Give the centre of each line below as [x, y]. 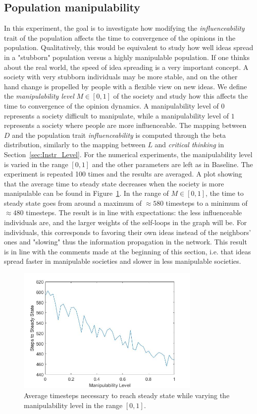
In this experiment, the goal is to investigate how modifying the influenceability [124, 28]
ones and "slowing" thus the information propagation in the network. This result [126, 242]
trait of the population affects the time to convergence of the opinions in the [120, 37]
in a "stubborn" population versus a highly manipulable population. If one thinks [127, 57]
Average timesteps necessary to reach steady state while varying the [127, 395]
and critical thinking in [189, 145]
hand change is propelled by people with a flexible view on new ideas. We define [126, 86]
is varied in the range [36, 164]
